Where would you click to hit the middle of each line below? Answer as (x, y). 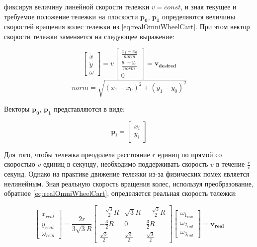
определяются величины (199, 16)
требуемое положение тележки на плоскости (71, 16)
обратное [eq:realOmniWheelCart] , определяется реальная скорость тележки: (121, 193)
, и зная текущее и (209, 6)
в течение (230, 164)
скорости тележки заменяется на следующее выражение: (89, 36)
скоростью (20, 164)
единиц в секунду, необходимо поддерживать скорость (126, 164)
